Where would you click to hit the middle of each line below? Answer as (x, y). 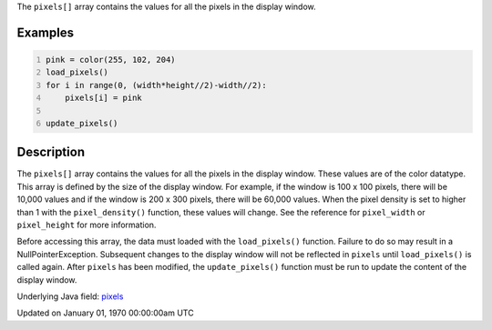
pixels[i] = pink (104, 98)
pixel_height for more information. (87, 225)
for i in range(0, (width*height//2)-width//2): (157, 85)
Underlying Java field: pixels (70, 296)
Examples (46, 32)
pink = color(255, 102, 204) (111, 60)
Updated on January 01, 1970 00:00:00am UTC (106, 313)
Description (51, 152)
